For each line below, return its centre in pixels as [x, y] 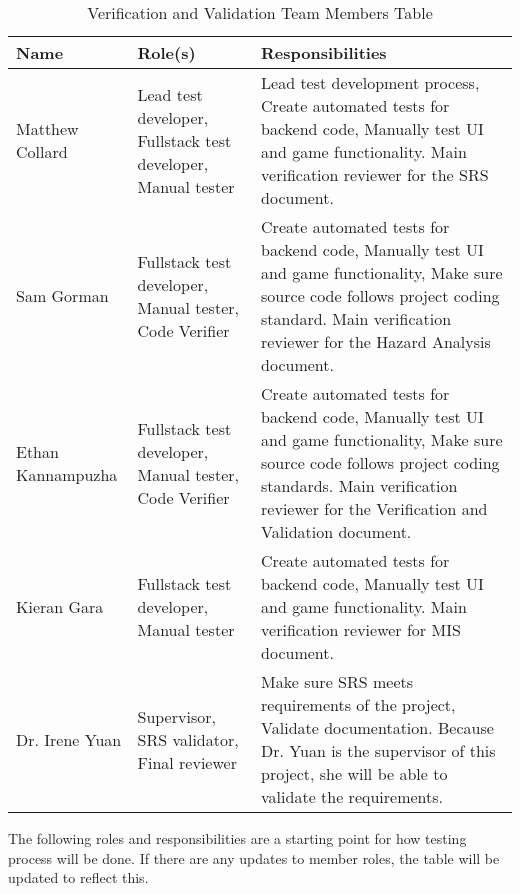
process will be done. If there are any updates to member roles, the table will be [254, 857]
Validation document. [336, 531]
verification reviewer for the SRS [375, 174]
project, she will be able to [354, 773]
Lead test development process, [370, 82]
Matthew [47, 128]
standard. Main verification [356, 318]
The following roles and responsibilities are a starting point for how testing [237, 838]
